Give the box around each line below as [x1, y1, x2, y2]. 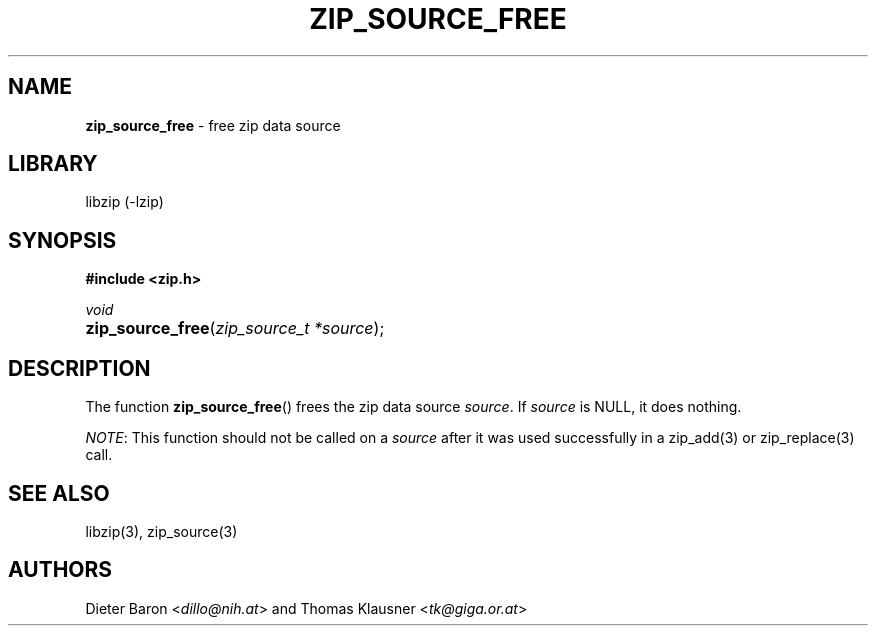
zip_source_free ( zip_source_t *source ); [85, 318, 385, 339]
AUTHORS [8, 557, 113, 583]
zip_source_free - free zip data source [85, 116, 341, 134]
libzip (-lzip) [85, 193, 164, 211]
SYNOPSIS [8, 227, 117, 253]
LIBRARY [8, 151, 98, 177]
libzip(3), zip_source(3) [85, 522, 238, 540]
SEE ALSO [8, 480, 110, 506]
